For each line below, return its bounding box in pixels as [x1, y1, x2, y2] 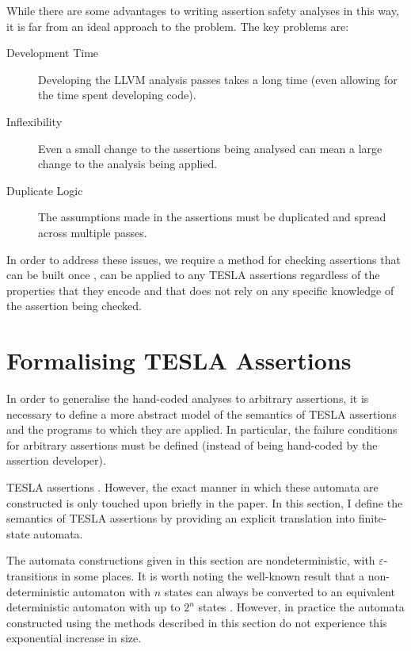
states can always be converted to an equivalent [164, 583, 395, 599]
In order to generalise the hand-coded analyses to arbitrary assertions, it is [6, 390, 369, 407]
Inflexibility [6, 113, 63, 129]
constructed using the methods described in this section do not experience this [6, 614, 387, 630]
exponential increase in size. [6, 630, 142, 646]
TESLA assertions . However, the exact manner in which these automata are [6, 479, 379, 495]
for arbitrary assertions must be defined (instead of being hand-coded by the [6, 436, 378, 453]
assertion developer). [6, 452, 106, 469]
